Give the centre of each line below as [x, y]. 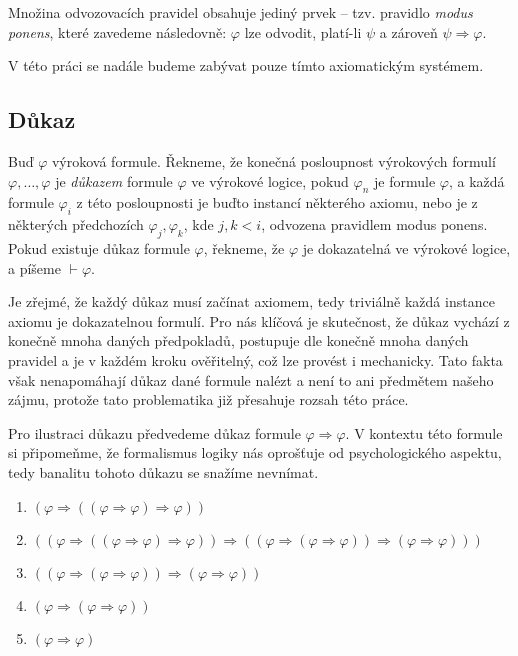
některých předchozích [76, 224]
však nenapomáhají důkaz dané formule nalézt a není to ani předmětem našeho [251, 379]
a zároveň [408, 31]
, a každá [476, 180]
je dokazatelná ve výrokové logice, [406, 247]
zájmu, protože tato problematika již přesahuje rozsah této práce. [208, 399]
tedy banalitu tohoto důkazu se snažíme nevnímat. [163, 471]
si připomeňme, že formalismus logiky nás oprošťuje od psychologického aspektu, [255, 452]
